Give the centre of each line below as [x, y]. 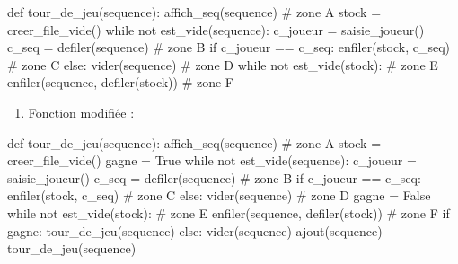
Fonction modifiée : [81, 112]
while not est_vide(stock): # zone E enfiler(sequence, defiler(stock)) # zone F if [229, 212]
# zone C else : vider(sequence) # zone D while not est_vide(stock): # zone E [223, 64]
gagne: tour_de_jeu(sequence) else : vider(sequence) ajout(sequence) [195, 230]
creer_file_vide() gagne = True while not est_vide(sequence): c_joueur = [212, 160]
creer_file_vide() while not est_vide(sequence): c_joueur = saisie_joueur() [216, 29]
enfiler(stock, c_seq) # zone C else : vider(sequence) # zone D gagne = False [219, 195]
